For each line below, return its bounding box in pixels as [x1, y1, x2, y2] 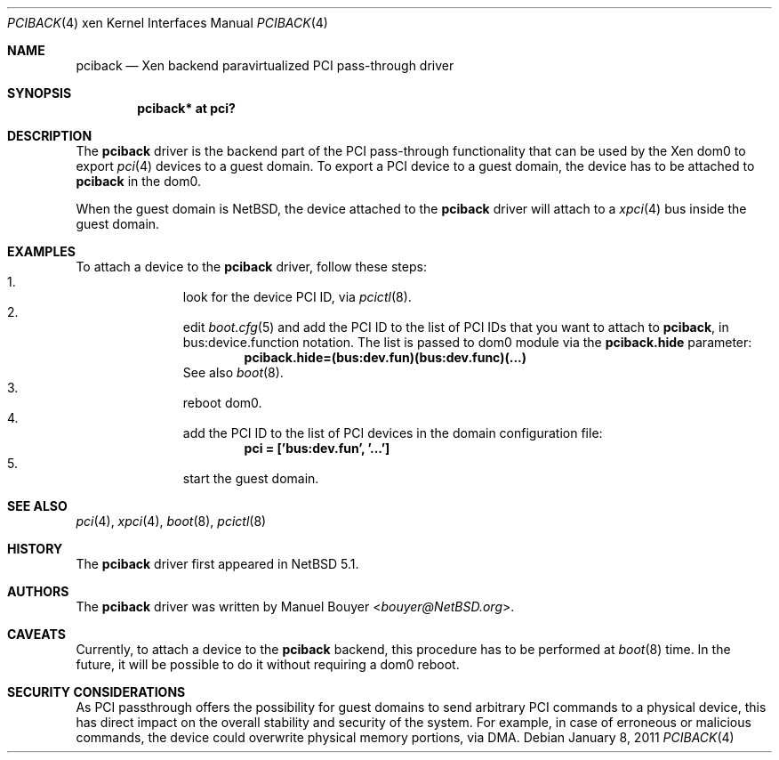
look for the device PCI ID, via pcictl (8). [182, 289, 412, 304]
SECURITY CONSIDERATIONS [7, 684, 186, 699]
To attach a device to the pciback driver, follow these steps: [76, 259, 427, 274]
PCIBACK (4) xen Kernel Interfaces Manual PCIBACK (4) [7, 15, 328, 30]
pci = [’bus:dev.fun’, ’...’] [244, 441, 390, 456]
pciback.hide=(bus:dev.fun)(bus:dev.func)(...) [244, 350, 527, 365]
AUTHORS [7, 584, 69, 599]
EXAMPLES [7, 244, 76, 259]
